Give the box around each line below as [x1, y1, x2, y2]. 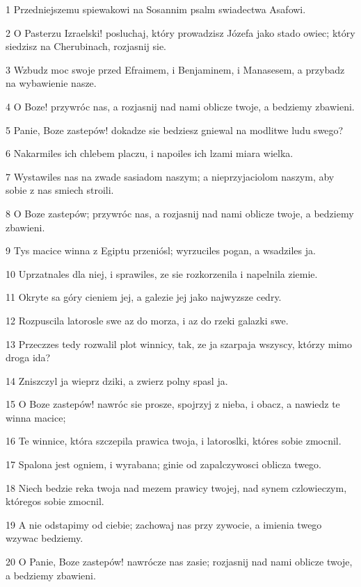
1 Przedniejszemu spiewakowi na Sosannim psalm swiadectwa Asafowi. [6, 2, 306, 16]
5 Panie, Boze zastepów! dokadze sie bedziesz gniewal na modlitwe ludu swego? [6, 122, 344, 137]
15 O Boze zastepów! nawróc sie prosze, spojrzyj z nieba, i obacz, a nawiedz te [6, 397, 340, 411]
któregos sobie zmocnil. [6, 494, 104, 509]
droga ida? [6, 350, 51, 365]
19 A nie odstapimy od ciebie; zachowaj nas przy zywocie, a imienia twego [6, 517, 322, 531]
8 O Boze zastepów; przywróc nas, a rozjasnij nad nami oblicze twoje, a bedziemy [6, 206, 354, 220]
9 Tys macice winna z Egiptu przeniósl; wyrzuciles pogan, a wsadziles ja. [6, 243, 316, 258]
